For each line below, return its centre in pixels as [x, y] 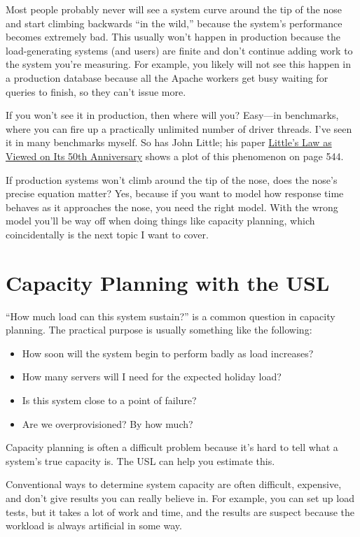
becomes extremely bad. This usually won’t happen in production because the [173, 37]
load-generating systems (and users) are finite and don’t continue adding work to [179, 50]
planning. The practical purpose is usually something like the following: [159, 330]
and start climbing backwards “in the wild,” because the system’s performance [174, 23]
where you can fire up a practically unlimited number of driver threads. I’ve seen [179, 128]
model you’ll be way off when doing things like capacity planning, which [160, 221]
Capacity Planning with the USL [168, 282]
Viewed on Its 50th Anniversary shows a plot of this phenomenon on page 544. [175, 156]
